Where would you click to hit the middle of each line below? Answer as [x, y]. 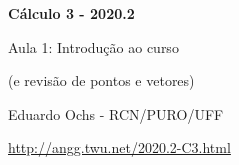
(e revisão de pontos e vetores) [101, 80]
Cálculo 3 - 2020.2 [71, 13]
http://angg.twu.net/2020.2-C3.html [119, 147]
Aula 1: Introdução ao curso [93, 46]
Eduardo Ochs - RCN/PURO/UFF [116, 113]
